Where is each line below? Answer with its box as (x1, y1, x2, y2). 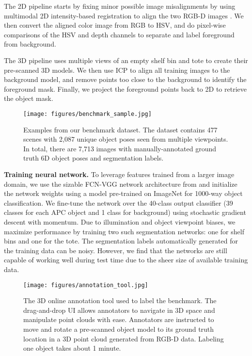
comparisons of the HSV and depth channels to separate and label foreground (4, 29, 235, 39)
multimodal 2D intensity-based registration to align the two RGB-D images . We (4, 10, 244, 20)
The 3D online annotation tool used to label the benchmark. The (23, 295, 217, 306)
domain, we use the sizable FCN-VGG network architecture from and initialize (4, 178, 237, 189)
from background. (4, 39, 56, 49)
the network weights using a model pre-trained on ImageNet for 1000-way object (4, 188, 243, 198)
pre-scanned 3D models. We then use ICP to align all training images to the (4, 65, 230, 75)
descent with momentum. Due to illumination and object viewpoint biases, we (4, 216, 236, 227)
